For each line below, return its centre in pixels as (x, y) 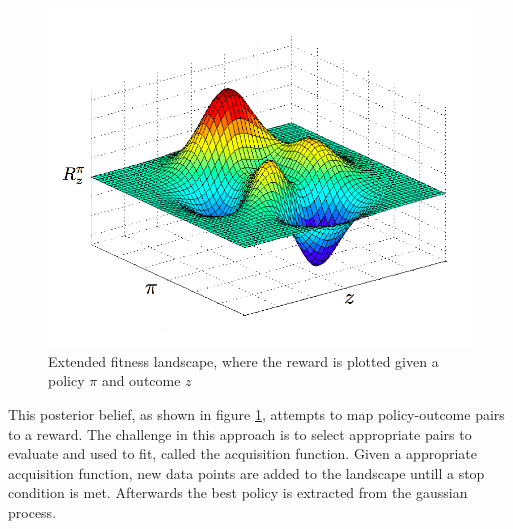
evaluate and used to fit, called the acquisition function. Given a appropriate (242, 453)
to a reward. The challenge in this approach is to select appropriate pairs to (240, 433)
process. (32, 512)
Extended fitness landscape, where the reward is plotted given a (243, 360)
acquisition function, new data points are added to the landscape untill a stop (246, 472)
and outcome (141, 380)
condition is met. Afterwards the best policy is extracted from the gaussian (238, 492)
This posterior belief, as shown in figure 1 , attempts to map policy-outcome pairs (256, 414)
